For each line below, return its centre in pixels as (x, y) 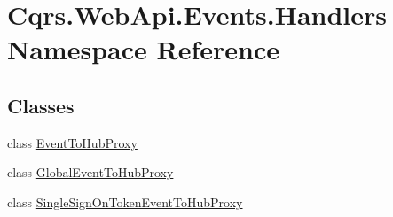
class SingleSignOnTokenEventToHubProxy (125, 201)
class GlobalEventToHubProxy (90, 172)
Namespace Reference (143, 49)
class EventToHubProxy (72, 142)
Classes (41, 105)
